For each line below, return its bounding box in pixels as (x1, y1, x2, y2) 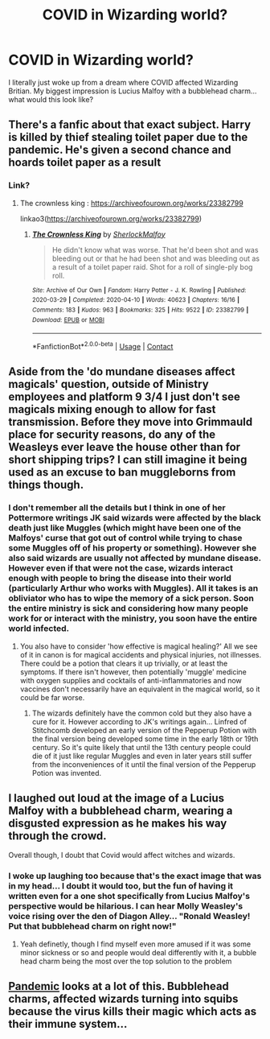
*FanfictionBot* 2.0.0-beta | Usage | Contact (31, 340, 174, 351)
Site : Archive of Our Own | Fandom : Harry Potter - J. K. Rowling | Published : (31, 286, 247, 295)
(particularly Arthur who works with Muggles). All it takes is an (8, 583, 259, 594)
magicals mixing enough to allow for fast (8, 402, 216, 416)
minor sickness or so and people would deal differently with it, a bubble (19, 947, 257, 957)
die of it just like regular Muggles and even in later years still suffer (31, 751, 252, 761)
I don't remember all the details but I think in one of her (8, 502, 227, 513)
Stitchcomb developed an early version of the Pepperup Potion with (31, 725, 257, 735)
